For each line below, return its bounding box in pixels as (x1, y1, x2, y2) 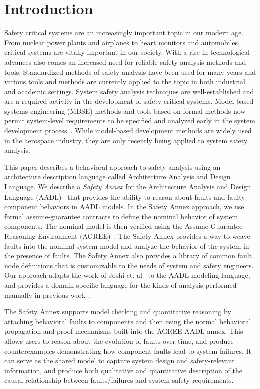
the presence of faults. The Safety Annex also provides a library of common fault (4, 250, 252, 261)
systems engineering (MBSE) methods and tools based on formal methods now (4, 105, 246, 116)
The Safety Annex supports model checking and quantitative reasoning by (4, 306, 231, 317)
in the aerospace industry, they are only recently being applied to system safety (4, 135, 248, 145)
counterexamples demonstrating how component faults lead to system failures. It (4, 345, 252, 356)
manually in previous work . (4, 289, 91, 300)
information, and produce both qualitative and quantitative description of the (4, 365, 242, 375)
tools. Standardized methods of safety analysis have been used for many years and (4, 66, 256, 77)
